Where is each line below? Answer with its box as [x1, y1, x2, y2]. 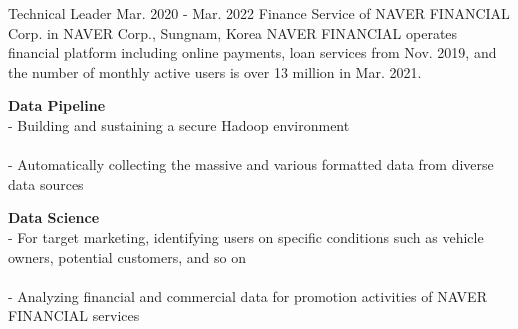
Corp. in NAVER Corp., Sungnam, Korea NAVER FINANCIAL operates [8, 22, 458, 43]
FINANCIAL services [8, 305, 140, 326]
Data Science [8, 207, 100, 228]
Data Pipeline [8, 95, 106, 116]
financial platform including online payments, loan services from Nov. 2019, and [8, 42, 497, 63]
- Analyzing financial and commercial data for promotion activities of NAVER [8, 285, 487, 306]
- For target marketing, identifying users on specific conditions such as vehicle [8, 226, 484, 247]
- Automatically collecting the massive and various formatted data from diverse [8, 154, 494, 175]
